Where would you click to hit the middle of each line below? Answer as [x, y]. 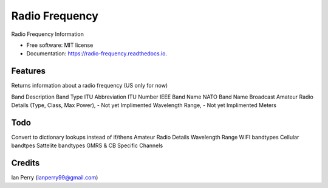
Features [28, 71]
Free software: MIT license [60, 45]
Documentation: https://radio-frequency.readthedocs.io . [97, 54]
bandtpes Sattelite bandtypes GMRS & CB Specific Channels [87, 145]
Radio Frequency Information [48, 34]
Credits [26, 163]
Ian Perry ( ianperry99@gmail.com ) [55, 178]
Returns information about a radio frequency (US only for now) [90, 86]
